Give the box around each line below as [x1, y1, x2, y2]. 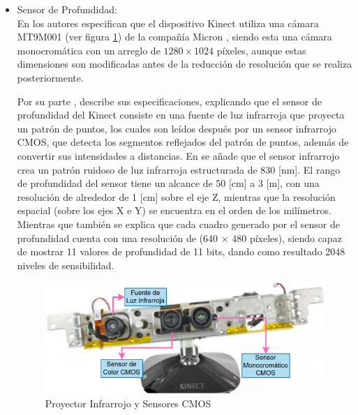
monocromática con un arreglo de [17, 43, 161, 57]
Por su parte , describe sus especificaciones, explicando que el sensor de [17, 93, 322, 108]
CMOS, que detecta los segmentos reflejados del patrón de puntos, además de [17, 135, 349, 149]
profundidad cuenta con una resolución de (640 [17, 230, 218, 245]
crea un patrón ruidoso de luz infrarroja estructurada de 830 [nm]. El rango [17, 162, 341, 176]
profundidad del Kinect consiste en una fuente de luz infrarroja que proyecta [17, 107, 345, 122]
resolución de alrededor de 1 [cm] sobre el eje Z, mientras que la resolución [17, 189, 336, 204]
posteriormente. [17, 70, 84, 84]
